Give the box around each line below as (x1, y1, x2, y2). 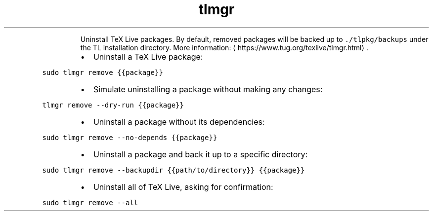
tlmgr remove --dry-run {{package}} (42, 101, 184, 109)
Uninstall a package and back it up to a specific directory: (93, 149, 308, 159)
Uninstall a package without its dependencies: (93, 116, 265, 127)
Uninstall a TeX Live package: (93, 51, 203, 62)
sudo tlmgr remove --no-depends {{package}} (42, 133, 217, 142)
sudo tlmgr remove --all (42, 198, 138, 207)
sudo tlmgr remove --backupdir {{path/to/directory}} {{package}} (42, 166, 305, 174)
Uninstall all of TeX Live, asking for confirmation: (93, 181, 273, 192)
